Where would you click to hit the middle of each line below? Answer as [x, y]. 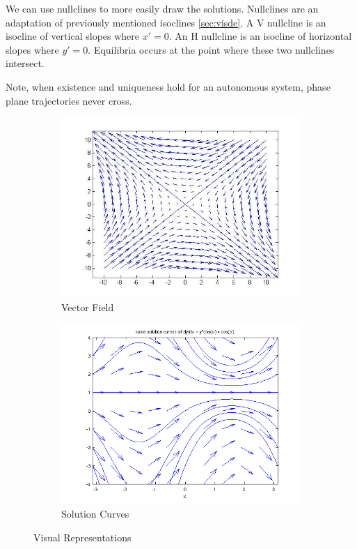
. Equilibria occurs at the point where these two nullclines [211, 49]
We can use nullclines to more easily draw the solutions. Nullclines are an [162, 8]
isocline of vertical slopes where [73, 36]
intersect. [25, 63]
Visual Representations [82, 537]
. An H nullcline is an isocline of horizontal [260, 36]
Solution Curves [95, 513]
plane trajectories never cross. [69, 100]
